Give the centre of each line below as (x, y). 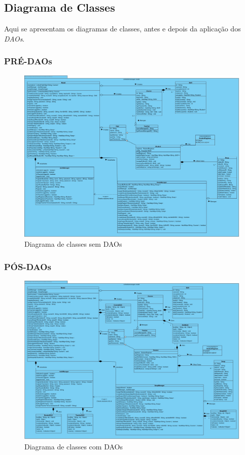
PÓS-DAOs (28, 266)
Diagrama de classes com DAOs (74, 446)
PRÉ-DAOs (28, 61)
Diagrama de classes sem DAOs (73, 244)
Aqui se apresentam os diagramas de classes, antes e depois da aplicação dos (123, 29)
